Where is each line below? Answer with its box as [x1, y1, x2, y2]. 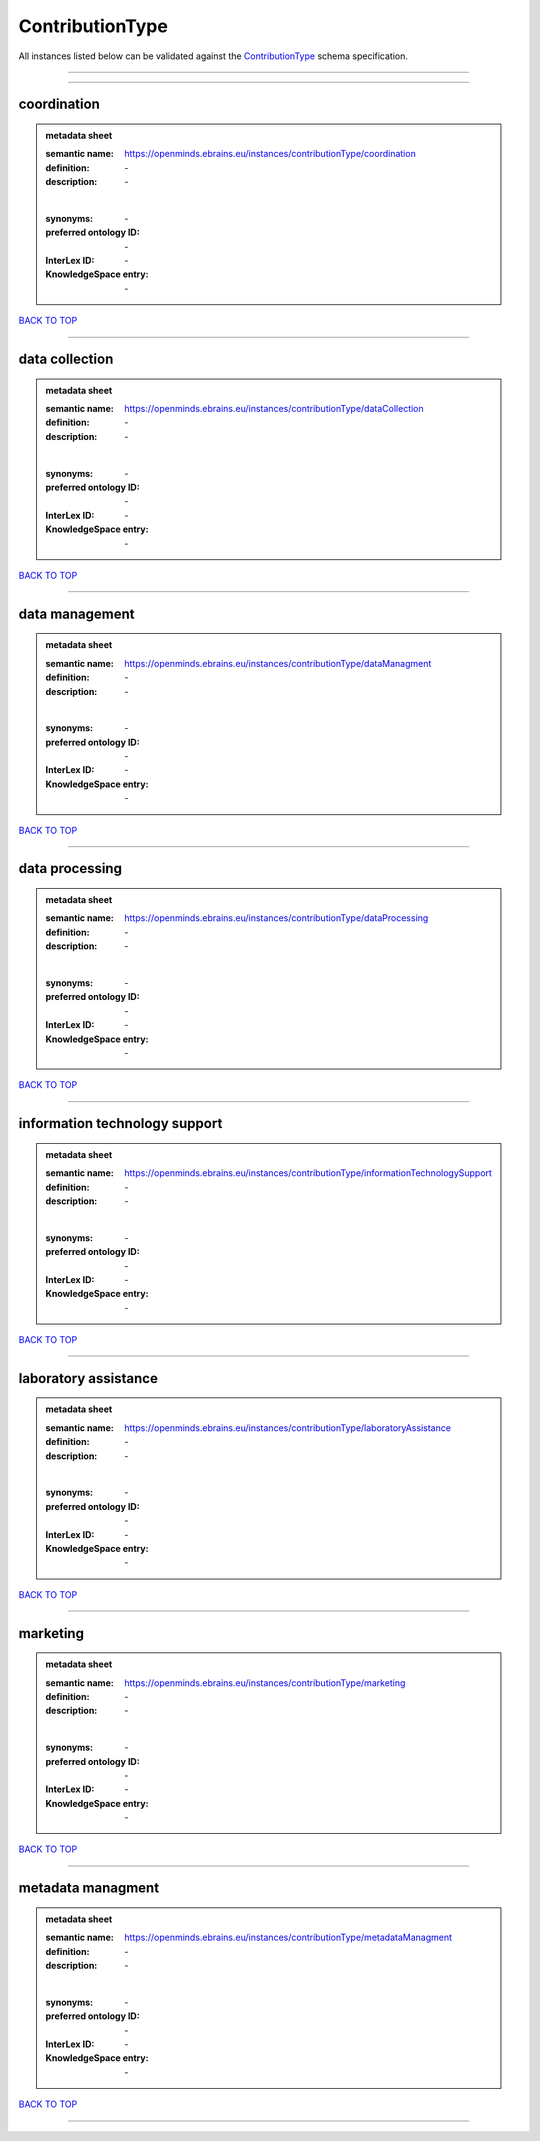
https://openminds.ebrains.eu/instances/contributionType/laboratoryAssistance [124, 1421, 452, 1434]
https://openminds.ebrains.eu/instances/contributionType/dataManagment [124, 657, 432, 669]
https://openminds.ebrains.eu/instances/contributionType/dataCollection [124, 403, 424, 415]
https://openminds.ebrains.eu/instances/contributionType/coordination [124, 148, 417, 160]
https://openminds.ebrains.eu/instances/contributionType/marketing [124, 1676, 406, 1689]
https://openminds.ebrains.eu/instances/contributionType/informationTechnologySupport [124, 1167, 492, 1179]
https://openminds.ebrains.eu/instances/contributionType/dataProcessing [124, 912, 429, 924]
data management [18, 605, 135, 622]
